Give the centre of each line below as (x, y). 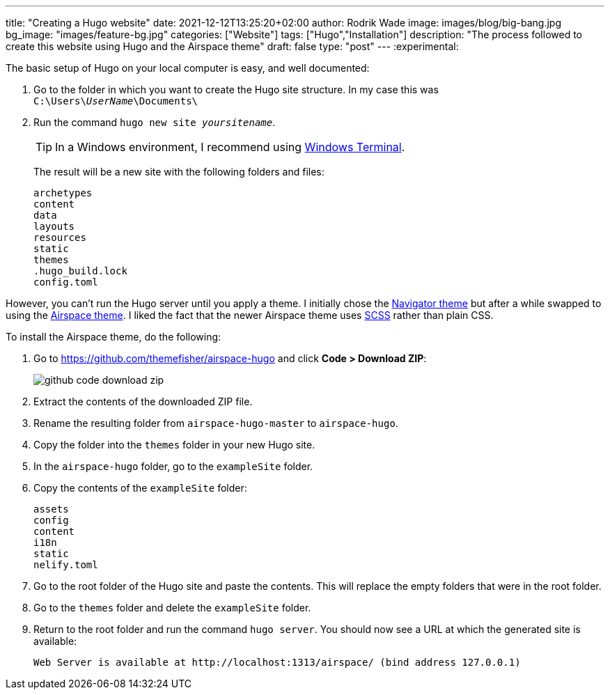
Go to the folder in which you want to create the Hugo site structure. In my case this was (236, 89)
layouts (54, 226)
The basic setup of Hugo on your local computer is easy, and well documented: (188, 68)
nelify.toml (66, 565)
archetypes (63, 193)
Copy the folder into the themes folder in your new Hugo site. (174, 445)
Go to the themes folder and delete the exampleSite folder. (172, 608)
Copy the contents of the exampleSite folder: (140, 488)
